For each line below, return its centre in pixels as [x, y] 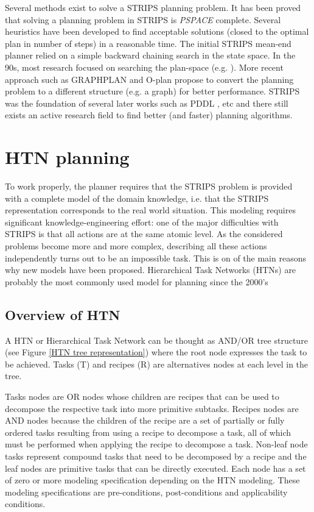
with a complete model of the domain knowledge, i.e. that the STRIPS [137, 198]
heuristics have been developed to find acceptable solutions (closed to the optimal [157, 31]
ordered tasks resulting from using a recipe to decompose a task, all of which [148, 432]
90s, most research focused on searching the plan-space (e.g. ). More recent [144, 67]
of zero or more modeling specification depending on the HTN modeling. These [152, 480]
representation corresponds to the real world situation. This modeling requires [150, 210]
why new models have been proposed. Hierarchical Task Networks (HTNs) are [151, 270]
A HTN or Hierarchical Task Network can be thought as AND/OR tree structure [156, 340]
